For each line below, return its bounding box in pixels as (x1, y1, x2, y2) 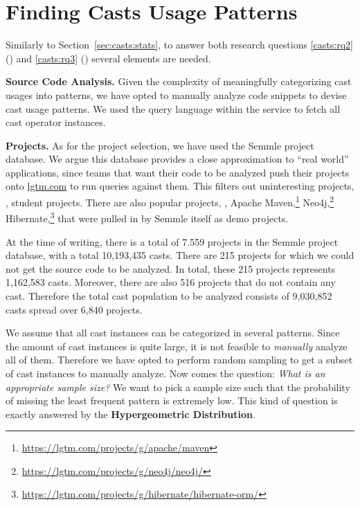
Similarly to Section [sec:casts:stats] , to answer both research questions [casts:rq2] (6, 37, 353, 52)
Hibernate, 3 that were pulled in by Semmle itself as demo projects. (6, 209, 289, 225)
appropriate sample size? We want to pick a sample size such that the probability (6, 379, 350, 394)
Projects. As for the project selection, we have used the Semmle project (6, 138, 314, 152)
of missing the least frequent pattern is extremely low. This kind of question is (6, 393, 338, 408)
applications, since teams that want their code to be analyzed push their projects (6, 165, 350, 179)
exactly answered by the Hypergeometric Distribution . (6, 406, 255, 421)
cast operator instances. (6, 115, 106, 129)
